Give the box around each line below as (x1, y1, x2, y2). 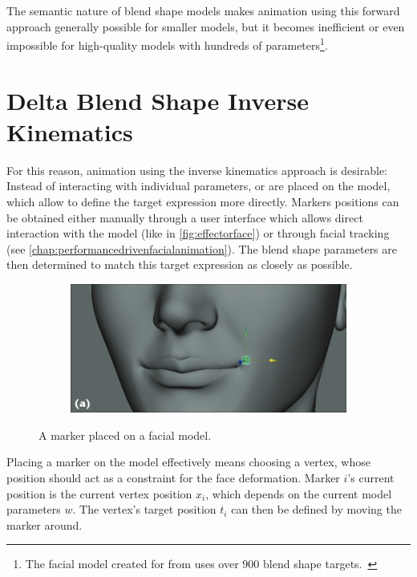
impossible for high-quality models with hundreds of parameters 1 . (6, 35, 328, 53)
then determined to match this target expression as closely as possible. (6, 256, 353, 273)
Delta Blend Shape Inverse (6, 83, 309, 116)
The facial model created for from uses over (25, 555, 239, 572)
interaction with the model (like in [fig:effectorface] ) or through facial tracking (6, 225, 390, 242)
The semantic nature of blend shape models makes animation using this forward (6, 2, 400, 18)
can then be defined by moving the (231, 501, 402, 518)
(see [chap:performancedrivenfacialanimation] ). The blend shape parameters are (6, 240, 398, 257)
